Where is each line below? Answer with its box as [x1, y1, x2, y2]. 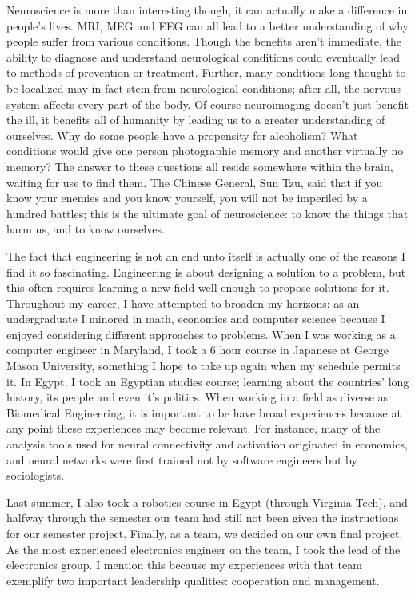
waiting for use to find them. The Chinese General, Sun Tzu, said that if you [6, 173, 383, 190]
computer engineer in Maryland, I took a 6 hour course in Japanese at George [6, 341, 389, 358]
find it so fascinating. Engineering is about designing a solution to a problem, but [6, 263, 406, 280]
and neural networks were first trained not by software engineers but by [6, 451, 357, 468]
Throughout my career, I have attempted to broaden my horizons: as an [6, 294, 360, 311]
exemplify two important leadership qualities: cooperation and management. [6, 572, 380, 588]
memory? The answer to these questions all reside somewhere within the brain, [6, 157, 393, 174]
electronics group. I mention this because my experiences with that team [6, 556, 362, 573]
